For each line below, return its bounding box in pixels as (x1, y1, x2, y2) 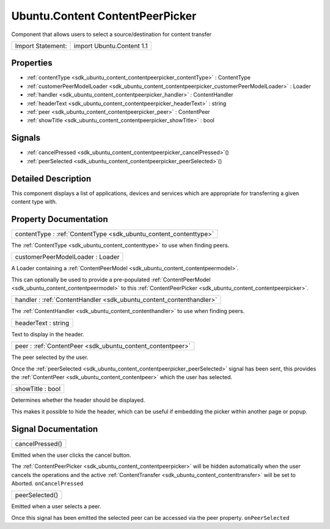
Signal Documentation (11, 424, 98, 434)
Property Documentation (11, 214, 108, 224)
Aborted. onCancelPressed (11, 479, 84, 487)
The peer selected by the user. (11, 353, 89, 361)
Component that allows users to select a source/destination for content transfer (11, 31, 212, 38)
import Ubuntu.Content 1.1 (73, 42, 148, 50)
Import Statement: (15, 42, 67, 50)
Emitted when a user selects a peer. (11, 503, 101, 510)
